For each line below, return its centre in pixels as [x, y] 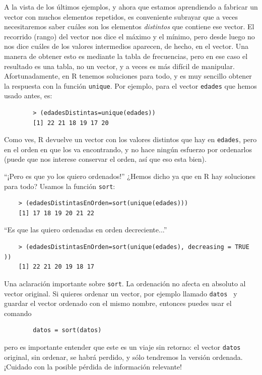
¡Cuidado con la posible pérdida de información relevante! [93, 367]
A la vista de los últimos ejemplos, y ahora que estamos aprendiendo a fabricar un [131, 7]
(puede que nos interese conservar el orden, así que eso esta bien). [105, 159]
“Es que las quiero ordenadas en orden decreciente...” [86, 230]
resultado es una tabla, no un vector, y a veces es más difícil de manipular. [119, 66]
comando [18, 313]
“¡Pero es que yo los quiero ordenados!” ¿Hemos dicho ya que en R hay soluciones [130, 176]
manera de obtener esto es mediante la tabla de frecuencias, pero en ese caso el [126, 56]
